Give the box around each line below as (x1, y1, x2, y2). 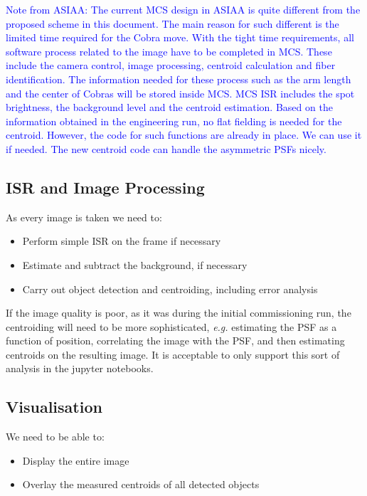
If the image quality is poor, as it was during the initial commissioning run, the (6, 305, 351, 320)
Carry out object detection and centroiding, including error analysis (22, 281, 318, 296)
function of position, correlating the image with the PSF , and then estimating (6, 333, 345, 348)
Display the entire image (22, 453, 129, 468)
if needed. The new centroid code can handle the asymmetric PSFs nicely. (6, 141, 326, 156)
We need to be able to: (6, 429, 105, 444)
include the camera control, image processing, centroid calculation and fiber (6, 58, 336, 73)
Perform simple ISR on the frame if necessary (22, 233, 221, 248)
